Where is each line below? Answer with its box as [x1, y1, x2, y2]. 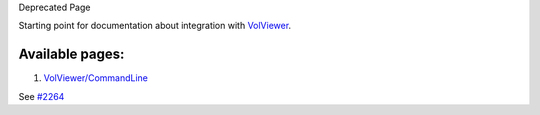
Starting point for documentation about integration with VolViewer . [18, 20, 292, 32]
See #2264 [18, 90, 65, 102]
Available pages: [18, 46, 125, 63]
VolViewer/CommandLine [43, 72, 149, 84]
